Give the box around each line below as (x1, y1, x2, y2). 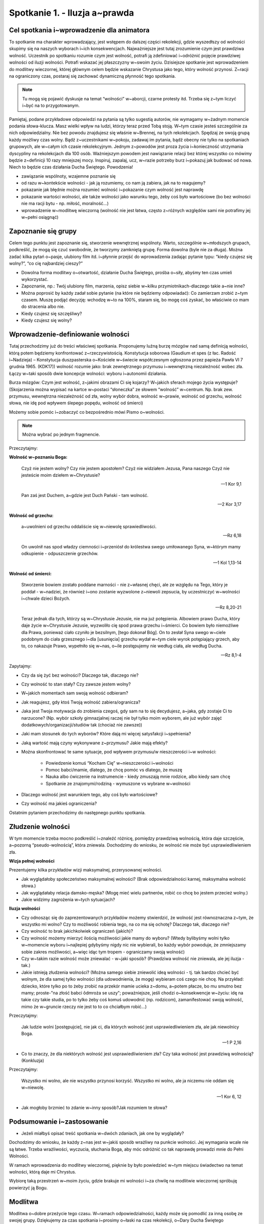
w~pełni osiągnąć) (21, 214, 59, 220)
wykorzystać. (21, 276, 48, 282)
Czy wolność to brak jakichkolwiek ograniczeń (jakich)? (21, 928, 133, 934)
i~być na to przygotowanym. (22, 103, 80, 109)
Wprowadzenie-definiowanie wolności (9, 330, 130, 339)
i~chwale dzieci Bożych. (21, 595, 70, 602)
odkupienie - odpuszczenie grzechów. (21, 551, 99, 557)
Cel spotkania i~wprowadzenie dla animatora (9, 26, 150, 34)
